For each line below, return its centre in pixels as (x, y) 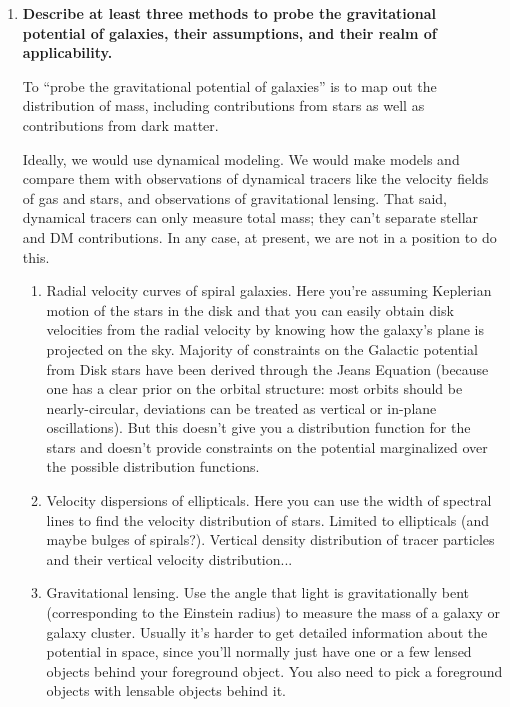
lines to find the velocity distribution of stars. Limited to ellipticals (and (268, 519)
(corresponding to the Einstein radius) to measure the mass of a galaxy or (273, 612)
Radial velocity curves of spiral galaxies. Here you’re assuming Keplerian (269, 290)
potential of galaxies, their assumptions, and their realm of (229, 32)
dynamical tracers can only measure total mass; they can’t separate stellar (250, 217)
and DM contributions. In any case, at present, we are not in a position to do (259, 236)
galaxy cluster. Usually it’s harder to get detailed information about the (267, 631)
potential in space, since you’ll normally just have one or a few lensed (259, 651)
